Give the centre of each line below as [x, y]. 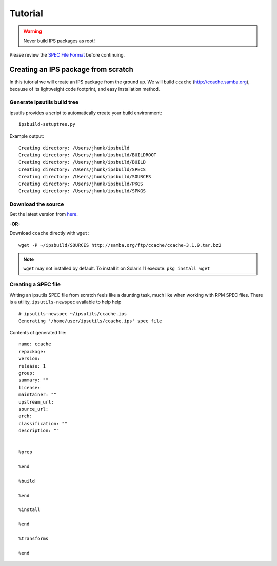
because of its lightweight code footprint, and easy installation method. [85, 89]
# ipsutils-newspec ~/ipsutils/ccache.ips [73, 314]
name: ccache [35, 344]
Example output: [27, 136]
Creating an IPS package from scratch [71, 70]
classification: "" [43, 423]
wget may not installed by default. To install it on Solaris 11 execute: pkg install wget [117, 269]
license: [29, 387]
